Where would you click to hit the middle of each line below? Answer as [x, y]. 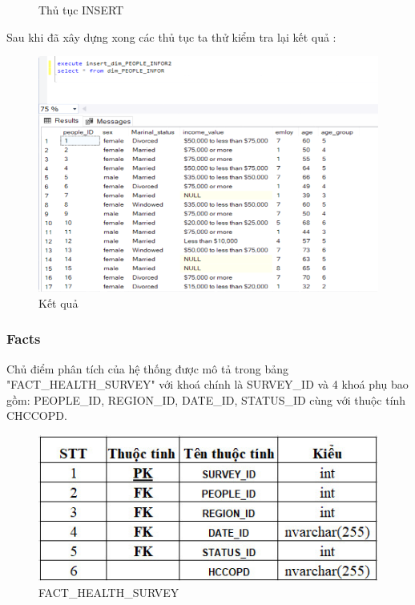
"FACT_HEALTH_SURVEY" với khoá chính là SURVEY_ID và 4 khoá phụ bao [207, 384]
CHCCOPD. [37, 415]
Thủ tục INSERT [81, 10]
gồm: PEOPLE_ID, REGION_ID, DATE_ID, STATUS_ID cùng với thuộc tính [206, 399]
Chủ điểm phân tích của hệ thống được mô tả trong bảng [148, 368]
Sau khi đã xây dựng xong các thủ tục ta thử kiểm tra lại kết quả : [171, 36]
